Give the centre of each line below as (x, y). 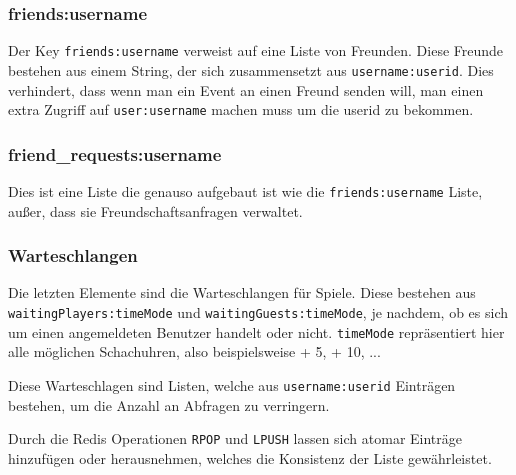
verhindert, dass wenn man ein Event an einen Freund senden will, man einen (246, 89)
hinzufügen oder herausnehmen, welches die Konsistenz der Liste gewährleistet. (250, 457)
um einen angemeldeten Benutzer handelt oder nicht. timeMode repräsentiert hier (256, 331)
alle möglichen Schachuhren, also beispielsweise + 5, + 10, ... (194, 351)
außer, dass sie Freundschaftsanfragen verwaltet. (155, 210)
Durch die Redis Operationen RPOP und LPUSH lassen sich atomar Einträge (235, 438)
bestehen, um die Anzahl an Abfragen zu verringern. (169, 404)
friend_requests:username (115, 153)
